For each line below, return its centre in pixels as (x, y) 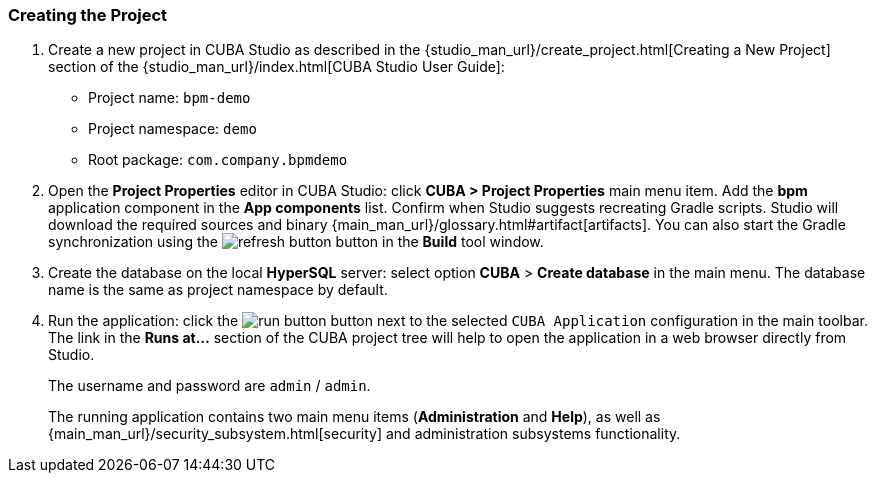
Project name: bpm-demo (169, 98)
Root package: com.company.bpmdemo (218, 160)
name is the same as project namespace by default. (218, 290)
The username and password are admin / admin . (209, 386)
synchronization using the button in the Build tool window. (296, 242)
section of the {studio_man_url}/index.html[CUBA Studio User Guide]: (276, 67)
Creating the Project (88, 15)
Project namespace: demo (172, 129)
